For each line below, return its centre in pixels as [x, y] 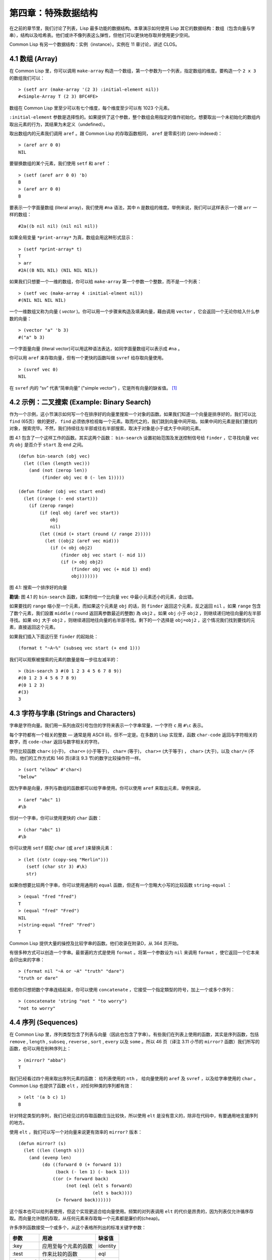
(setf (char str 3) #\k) [57, 867]
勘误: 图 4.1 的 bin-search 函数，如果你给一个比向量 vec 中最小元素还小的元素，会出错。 [103, 597]
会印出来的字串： [27, 960]
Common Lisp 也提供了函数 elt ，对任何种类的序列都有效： [72, 1086]
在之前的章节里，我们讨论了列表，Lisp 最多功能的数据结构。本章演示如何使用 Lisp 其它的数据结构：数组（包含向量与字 [132, 28]
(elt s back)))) [113, 1193]
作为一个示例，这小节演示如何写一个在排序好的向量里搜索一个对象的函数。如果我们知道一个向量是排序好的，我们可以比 [133, 414]
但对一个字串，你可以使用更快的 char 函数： [56, 818]
